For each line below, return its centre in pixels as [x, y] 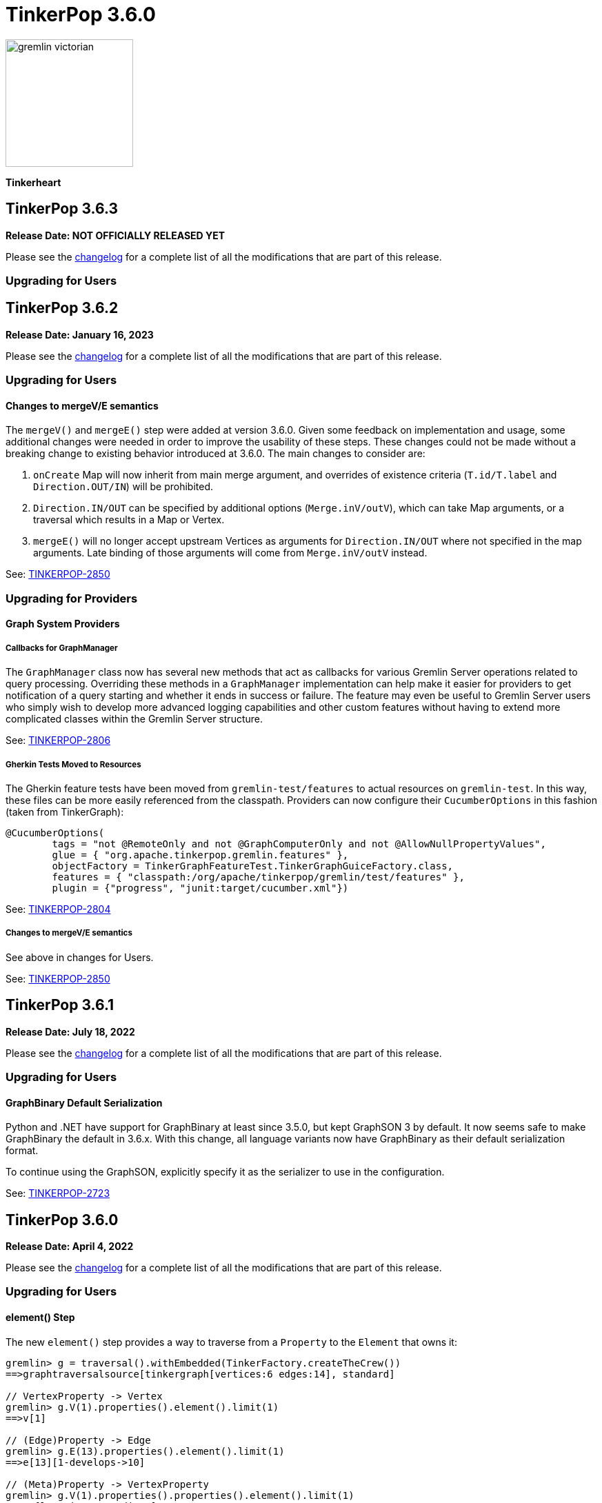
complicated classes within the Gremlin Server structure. [134, 719]
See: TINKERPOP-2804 [58, 909]
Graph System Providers [63, 624]
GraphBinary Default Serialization [84, 1102]
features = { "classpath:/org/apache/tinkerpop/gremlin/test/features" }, [258, 877]
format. [22, 1151]
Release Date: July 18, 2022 [70, 1031]
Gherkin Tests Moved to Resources [73, 764]
